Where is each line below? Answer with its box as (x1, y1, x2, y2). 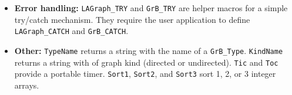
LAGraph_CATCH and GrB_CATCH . (14, 25, 129, 37)
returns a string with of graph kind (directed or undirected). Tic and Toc (14, 56, 278, 68)
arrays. (14, 79, 39, 91)
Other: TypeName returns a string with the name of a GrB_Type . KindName (14, 44, 283, 56)
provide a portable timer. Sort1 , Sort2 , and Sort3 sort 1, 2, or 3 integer (14, 67, 276, 80)
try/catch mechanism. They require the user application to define (14, 13, 250, 25)
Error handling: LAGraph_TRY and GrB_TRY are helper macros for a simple (14, 2, 288, 13)
